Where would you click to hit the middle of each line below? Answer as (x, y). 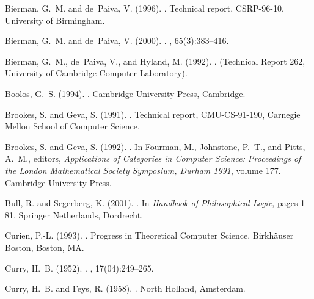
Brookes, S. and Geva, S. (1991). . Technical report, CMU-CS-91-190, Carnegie (153, 114)
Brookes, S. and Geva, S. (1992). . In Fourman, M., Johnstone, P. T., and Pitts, (155, 146)
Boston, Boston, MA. (45, 247)
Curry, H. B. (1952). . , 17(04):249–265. (79, 268)
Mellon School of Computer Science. (72, 126)
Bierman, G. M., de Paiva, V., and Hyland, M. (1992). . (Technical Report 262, (155, 61)
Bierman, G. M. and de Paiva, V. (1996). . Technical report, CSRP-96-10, (144, 8)
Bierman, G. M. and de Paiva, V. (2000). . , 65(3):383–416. (117, 41)
